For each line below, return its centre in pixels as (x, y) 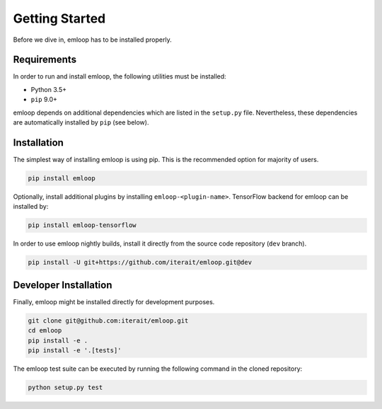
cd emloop (45, 330)
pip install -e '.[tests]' (75, 350)
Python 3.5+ (49, 89)
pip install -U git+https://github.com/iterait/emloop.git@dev (140, 263)
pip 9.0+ (44, 100)
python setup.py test (65, 387)
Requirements (45, 60)
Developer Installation (63, 285)
